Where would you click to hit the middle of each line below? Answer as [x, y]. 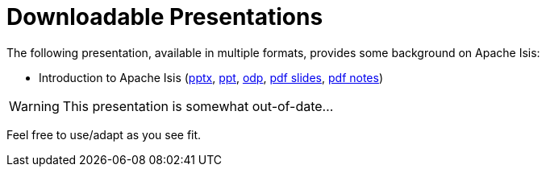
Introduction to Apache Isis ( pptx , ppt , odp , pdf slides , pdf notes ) [211, 77]
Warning [34, 106]
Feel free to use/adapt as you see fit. [104, 134]
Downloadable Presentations [165, 17]
